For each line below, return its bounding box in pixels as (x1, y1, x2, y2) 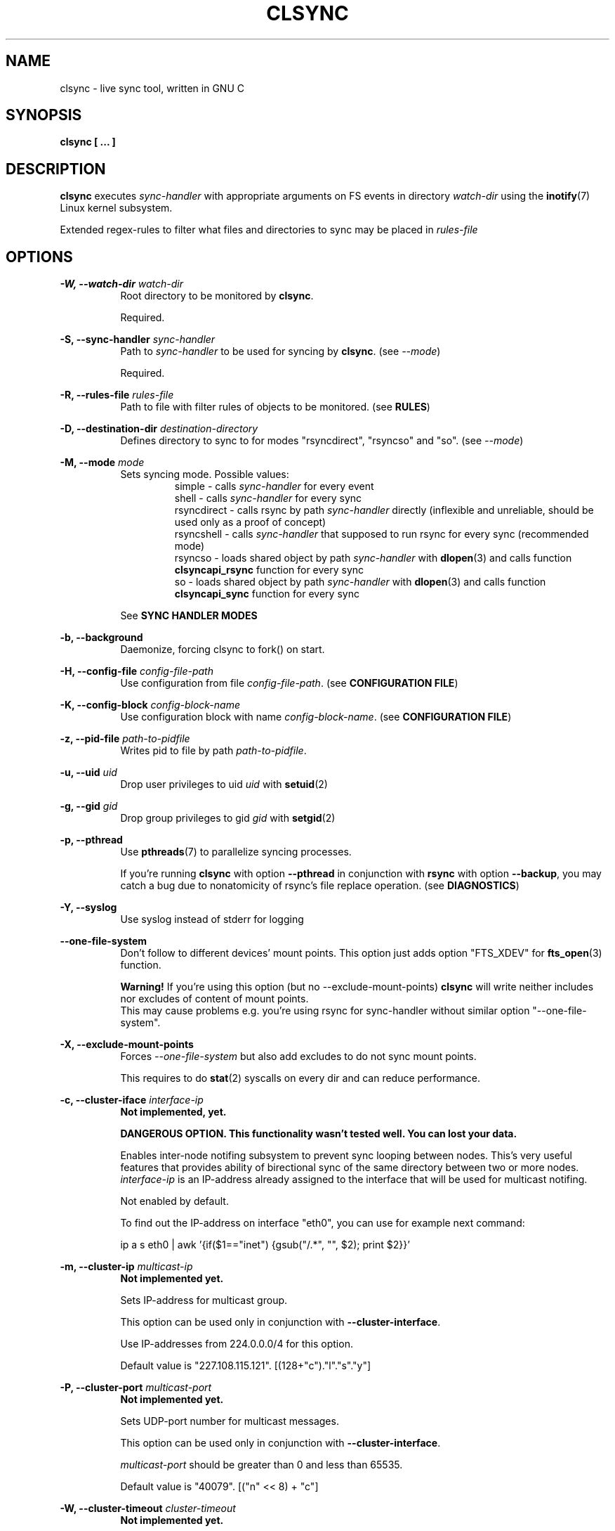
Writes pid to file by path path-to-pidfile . (120, 744, 307, 757)
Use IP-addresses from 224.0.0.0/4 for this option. (120, 1338, 353, 1350)
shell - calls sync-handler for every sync (174, 492, 362, 505)
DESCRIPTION (6, 160, 106, 178)
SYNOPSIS (6, 106, 82, 124)
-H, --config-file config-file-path (60, 665, 213, 678)
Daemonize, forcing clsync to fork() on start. (120, 643, 325, 656)
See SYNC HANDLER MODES (120, 609, 258, 622)
